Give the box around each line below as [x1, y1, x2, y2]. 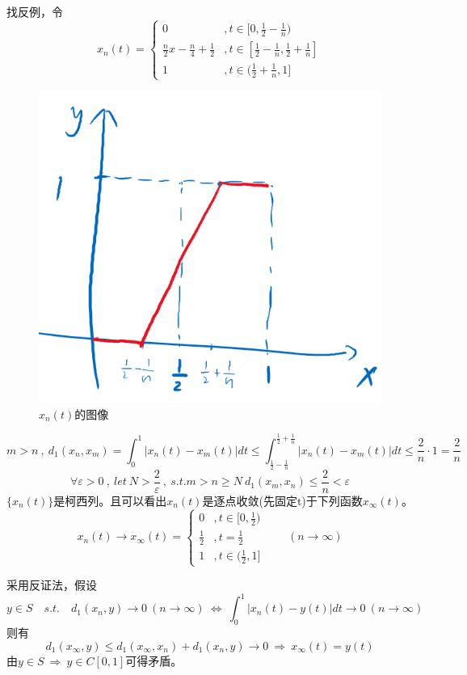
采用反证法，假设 [6, 576, 97, 593]
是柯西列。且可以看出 [53, 491, 167, 508]
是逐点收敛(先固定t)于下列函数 [202, 491, 363, 508]
